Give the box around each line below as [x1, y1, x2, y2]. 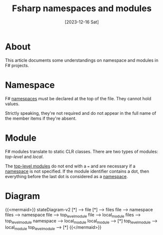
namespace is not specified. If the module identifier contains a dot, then [5, 168, 149, 174]
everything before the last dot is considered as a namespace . [5, 173, 128, 179]
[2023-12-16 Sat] [65, 19, 99, 25]
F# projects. [5, 62, 29, 68]
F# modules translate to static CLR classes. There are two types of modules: [5, 148, 158, 154]
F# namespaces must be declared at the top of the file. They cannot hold [5, 95, 152, 101]
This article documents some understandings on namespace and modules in [5, 57, 159, 63]
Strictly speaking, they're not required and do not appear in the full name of [5, 110, 157, 116]
